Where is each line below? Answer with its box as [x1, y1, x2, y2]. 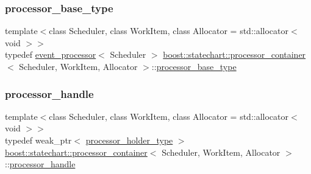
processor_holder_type [85, 134, 173, 146]
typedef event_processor [5, 48, 96, 61]
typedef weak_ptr [5, 134, 72, 146]
